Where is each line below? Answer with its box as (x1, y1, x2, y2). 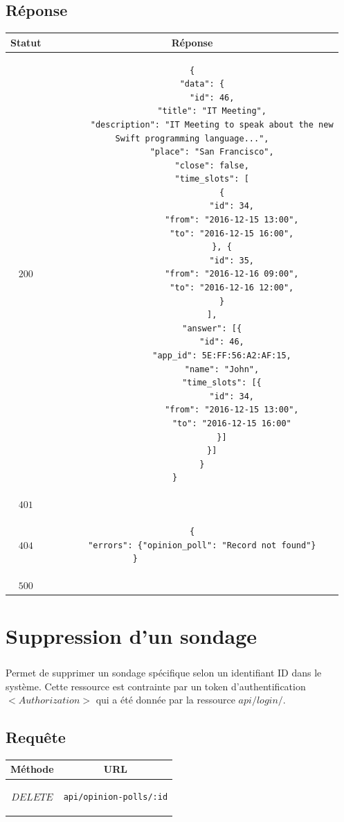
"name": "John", (184, 364, 260, 374)
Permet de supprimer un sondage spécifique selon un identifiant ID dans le (6, 665, 322, 679)
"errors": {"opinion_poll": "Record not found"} (88, 540, 316, 550)
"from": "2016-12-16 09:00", (165, 269, 299, 279)
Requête (6, 726, 66, 748)
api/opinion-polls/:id (63, 792, 168, 803)
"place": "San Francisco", (150, 147, 274, 157)
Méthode (10, 762, 54, 776)
